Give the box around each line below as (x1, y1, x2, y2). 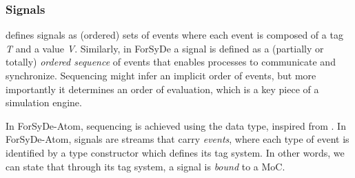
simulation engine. (6, 95, 82, 110)
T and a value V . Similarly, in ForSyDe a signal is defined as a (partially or (6, 41, 324, 55)
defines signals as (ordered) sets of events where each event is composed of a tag (6, 28, 343, 42)
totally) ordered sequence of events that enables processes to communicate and (6, 55, 336, 69)
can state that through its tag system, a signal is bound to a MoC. (6, 159, 285, 173)
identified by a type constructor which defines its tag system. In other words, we (6, 145, 345, 159)
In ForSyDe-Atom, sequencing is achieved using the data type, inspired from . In (6, 118, 346, 132)
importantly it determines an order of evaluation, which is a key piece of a (6, 81, 319, 96)
